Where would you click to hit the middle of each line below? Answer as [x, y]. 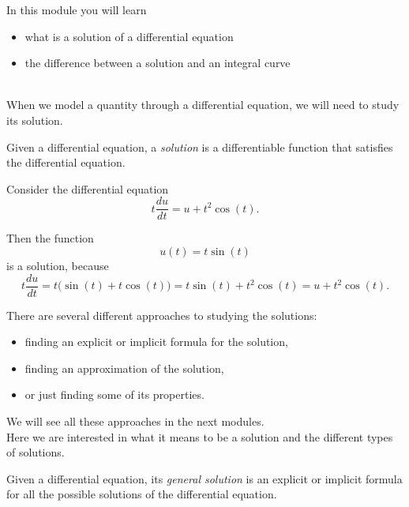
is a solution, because [58, 265]
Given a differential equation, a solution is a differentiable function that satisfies [200, 146]
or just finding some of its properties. [114, 394]
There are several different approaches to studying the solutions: [162, 315]
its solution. [35, 120]
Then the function [50, 238]
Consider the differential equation [88, 188]
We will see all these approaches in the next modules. [135, 421]
